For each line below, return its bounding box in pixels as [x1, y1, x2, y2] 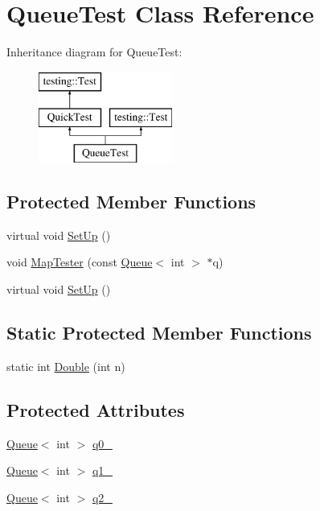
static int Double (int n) [6, 357, 125, 374]
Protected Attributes [6, 397, 185, 422]
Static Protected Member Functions [6, 320, 312, 345]
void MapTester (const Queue [6, 253, 153, 270]
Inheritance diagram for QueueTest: [6, 43, 183, 60]
